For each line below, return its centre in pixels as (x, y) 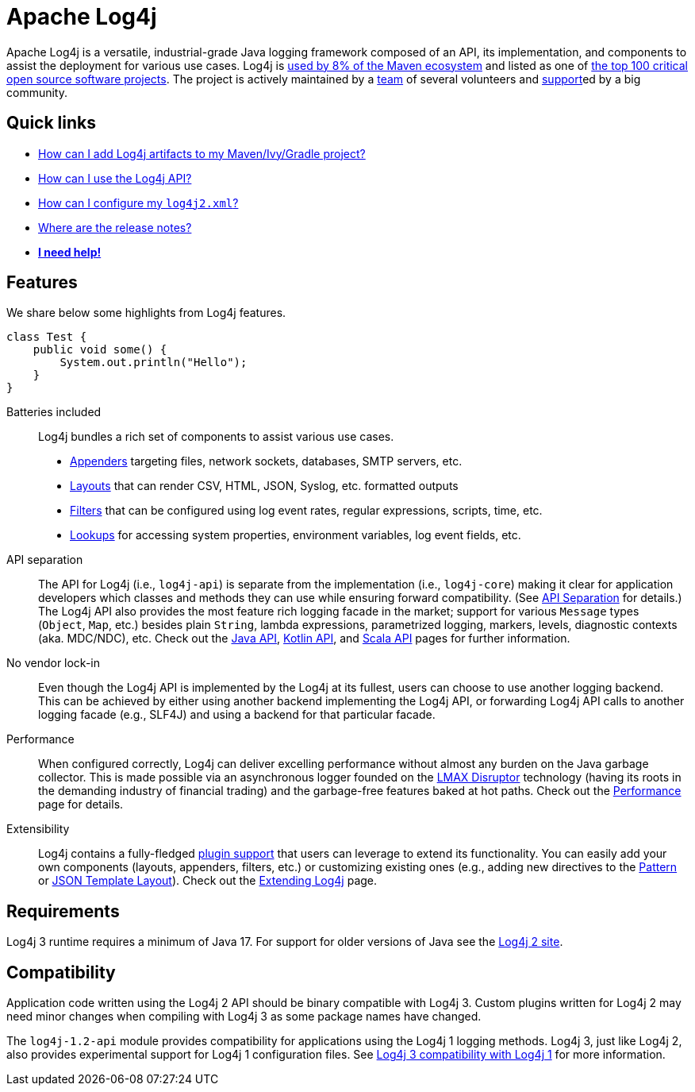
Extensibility (38, 829)
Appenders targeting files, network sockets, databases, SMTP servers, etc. (266, 461)
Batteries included (54, 412)
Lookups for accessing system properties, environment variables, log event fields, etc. (296, 535)
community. (37, 92)
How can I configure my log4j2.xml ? (138, 203)
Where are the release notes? (115, 227)
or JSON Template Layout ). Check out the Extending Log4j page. (208, 881)
